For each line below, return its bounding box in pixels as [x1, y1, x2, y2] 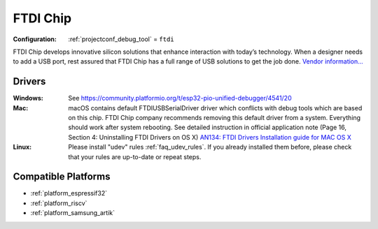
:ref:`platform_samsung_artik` [30, 209, 115, 217]
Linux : [13, 143, 31, 152]
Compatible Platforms [13, 171, 111, 183]
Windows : [13, 94, 43, 103]
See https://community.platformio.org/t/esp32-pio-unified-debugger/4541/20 [68, 94, 292, 103]
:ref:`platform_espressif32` [30, 189, 108, 198]
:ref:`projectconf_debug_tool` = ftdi [68, 35, 174, 43]
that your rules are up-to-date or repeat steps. [68, 152, 202, 161]
